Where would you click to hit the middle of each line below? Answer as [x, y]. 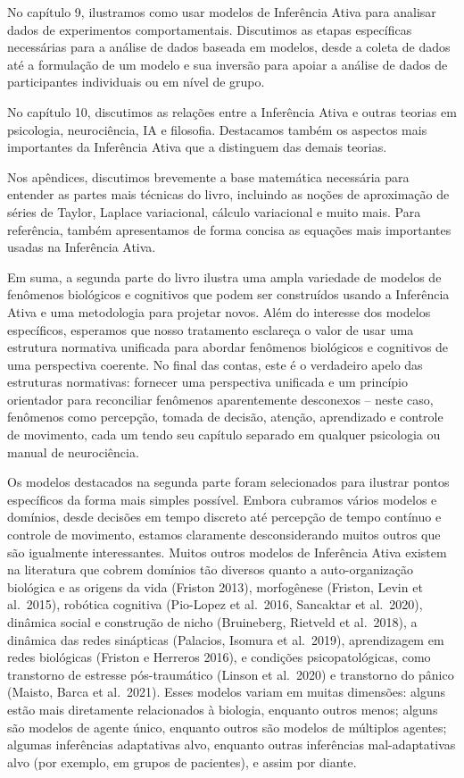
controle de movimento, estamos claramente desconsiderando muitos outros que [224, 535]
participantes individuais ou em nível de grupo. [136, 82]
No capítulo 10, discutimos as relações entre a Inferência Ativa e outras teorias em [232, 111]
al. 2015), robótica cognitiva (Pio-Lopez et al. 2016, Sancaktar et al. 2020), [215, 604]
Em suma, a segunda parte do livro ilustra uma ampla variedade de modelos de [224, 276]
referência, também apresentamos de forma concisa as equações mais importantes [229, 229]
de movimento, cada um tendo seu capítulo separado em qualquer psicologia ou [224, 435]
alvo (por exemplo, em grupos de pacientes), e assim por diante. [182, 761]
